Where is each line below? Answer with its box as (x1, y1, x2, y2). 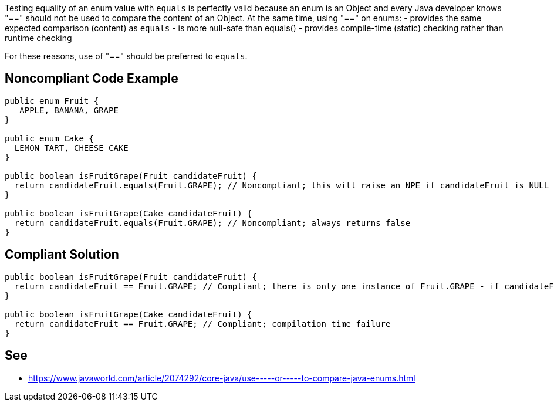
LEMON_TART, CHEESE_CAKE (14, 143, 129, 153)
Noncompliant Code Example (5, 71, 178, 86)
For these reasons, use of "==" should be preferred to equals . (5, 51, 248, 61)
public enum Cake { (5, 133, 94, 143)
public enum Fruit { (5, 96, 99, 106)
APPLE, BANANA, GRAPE (19, 105, 119, 115)
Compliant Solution (5, 247, 119, 262)
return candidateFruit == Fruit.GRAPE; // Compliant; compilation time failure (14, 319, 391, 329)
